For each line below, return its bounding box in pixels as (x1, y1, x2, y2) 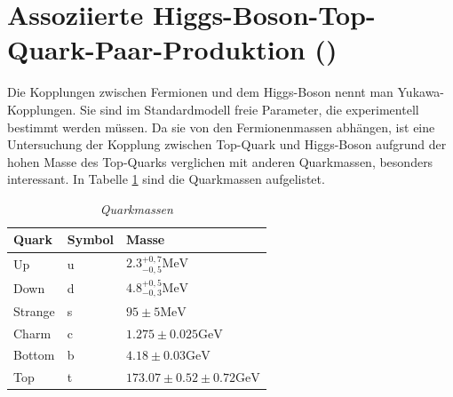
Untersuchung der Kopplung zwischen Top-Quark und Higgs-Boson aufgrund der (7, 135, 447, 154)
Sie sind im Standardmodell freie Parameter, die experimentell (80, 99, 419, 118)
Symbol (67, 230, 115, 249)
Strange (13, 301, 55, 320)
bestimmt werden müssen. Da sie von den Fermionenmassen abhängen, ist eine (7, 117, 435, 136)
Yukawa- (397, 83, 445, 101)
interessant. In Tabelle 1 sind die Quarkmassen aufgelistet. (7, 170, 325, 188)
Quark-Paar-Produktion (7, 31, 306, 67)
